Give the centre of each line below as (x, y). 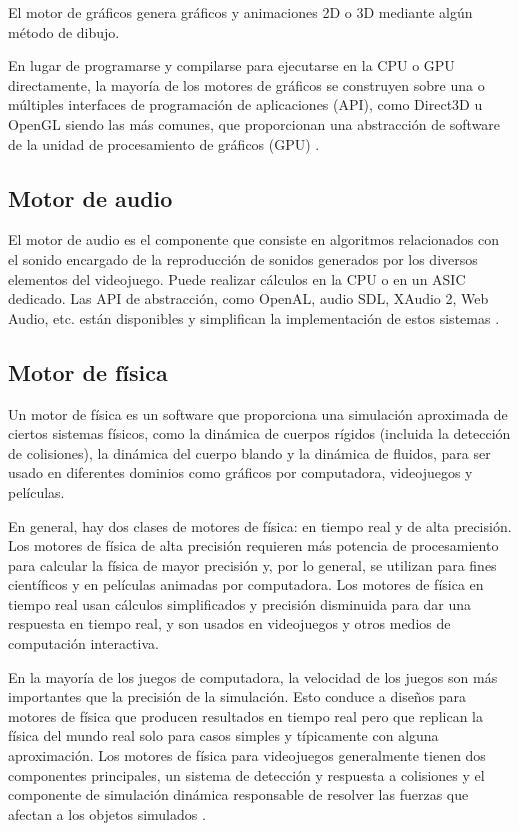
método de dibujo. (64, 31)
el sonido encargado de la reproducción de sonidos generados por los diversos (243, 258)
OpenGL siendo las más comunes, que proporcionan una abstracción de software (254, 123)
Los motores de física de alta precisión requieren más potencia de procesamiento (253, 545)
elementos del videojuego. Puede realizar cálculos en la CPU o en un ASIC (237, 278)
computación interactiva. (83, 643)
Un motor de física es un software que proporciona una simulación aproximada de (258, 413)
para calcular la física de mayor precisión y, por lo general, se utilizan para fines (252, 564)
